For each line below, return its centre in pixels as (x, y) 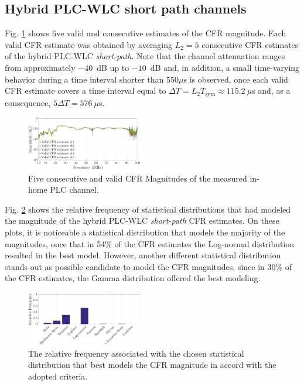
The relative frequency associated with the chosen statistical (136, 353)
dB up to (113, 67)
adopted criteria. (58, 376)
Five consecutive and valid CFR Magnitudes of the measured (138, 178)
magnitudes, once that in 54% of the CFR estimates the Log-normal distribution (150, 243)
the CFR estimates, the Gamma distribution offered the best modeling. (133, 278)
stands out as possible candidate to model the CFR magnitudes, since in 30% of (148, 266)
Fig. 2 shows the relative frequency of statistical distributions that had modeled (148, 209)
